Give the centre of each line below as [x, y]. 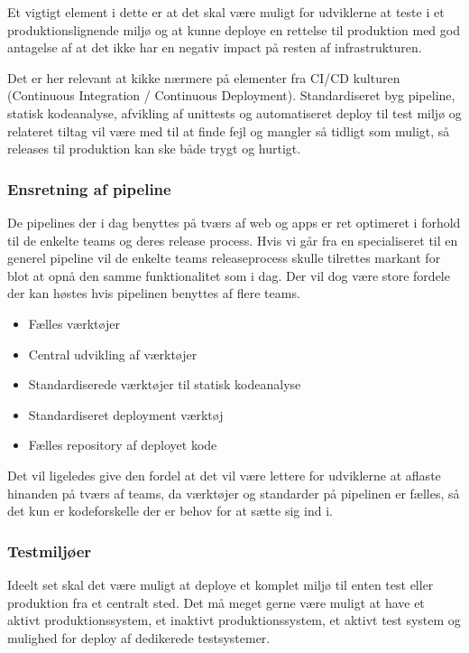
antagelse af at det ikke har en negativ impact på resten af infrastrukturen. [215, 47]
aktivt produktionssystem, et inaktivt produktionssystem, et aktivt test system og [234, 620]
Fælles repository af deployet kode [123, 445]
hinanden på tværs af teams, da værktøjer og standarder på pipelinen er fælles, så [234, 493]
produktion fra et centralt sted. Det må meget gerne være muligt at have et [216, 602]
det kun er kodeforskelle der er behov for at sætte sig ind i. [170, 511]
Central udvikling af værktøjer [113, 354]
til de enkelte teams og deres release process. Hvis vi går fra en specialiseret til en [233, 240]
